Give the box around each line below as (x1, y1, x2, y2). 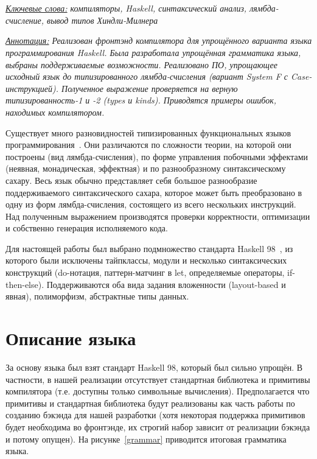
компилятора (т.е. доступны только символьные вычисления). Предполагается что (5, 385, 310, 398)
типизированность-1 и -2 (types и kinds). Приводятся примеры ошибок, (5, 94, 277, 107)
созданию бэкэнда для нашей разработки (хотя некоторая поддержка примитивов (5, 408, 305, 421)
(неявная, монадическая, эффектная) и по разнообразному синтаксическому (5, 162, 286, 175)
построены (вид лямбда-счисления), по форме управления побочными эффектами (5, 150, 308, 163)
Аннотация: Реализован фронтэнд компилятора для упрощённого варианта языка (5, 34, 312, 47)
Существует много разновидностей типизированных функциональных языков (5, 126, 291, 139)
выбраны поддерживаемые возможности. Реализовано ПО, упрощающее (5, 58, 277, 71)
